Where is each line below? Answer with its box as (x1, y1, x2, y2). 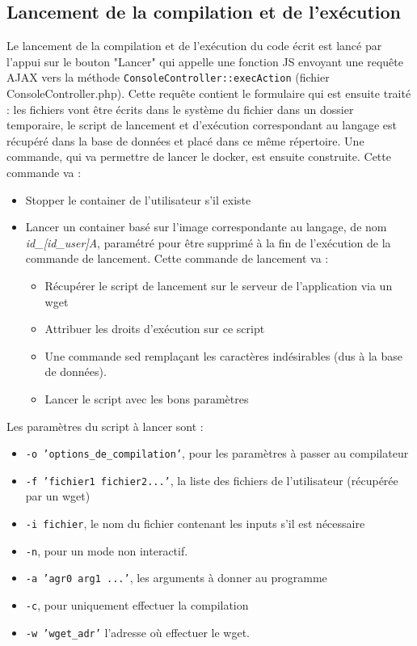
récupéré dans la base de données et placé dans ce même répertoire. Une (6, 132, 364, 149)
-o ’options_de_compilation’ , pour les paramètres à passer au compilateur (25, 445, 409, 462)
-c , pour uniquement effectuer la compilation (25, 597, 249, 614)
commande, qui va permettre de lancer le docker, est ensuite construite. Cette (6, 148, 391, 165)
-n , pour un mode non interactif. (25, 542, 188, 559)
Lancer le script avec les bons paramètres (44, 390, 249, 407)
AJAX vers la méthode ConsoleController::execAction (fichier (6, 69, 330, 86)
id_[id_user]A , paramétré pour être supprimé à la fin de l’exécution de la (25, 234, 391, 251)
